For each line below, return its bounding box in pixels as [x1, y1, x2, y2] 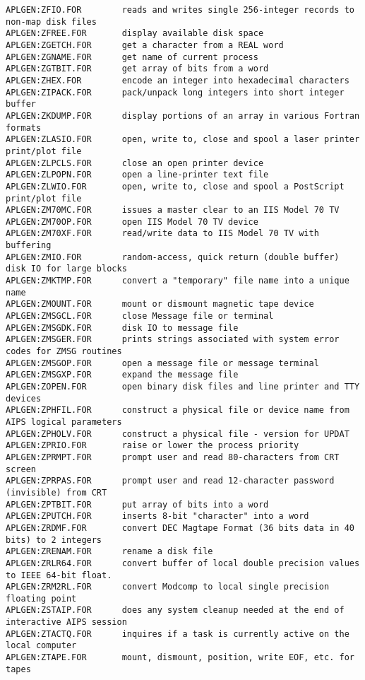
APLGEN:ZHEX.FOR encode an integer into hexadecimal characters [6, 75, 349, 86]
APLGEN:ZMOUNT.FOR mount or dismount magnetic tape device [6, 299, 314, 310]
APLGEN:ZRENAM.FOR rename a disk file [6, 546, 213, 557]
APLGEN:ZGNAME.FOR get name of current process [6, 52, 258, 62]
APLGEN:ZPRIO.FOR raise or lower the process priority [6, 440, 299, 451]
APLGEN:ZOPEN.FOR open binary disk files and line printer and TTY [6, 382, 360, 392]
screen [6, 464, 36, 474]
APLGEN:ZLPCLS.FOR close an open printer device [6, 158, 264, 168]
